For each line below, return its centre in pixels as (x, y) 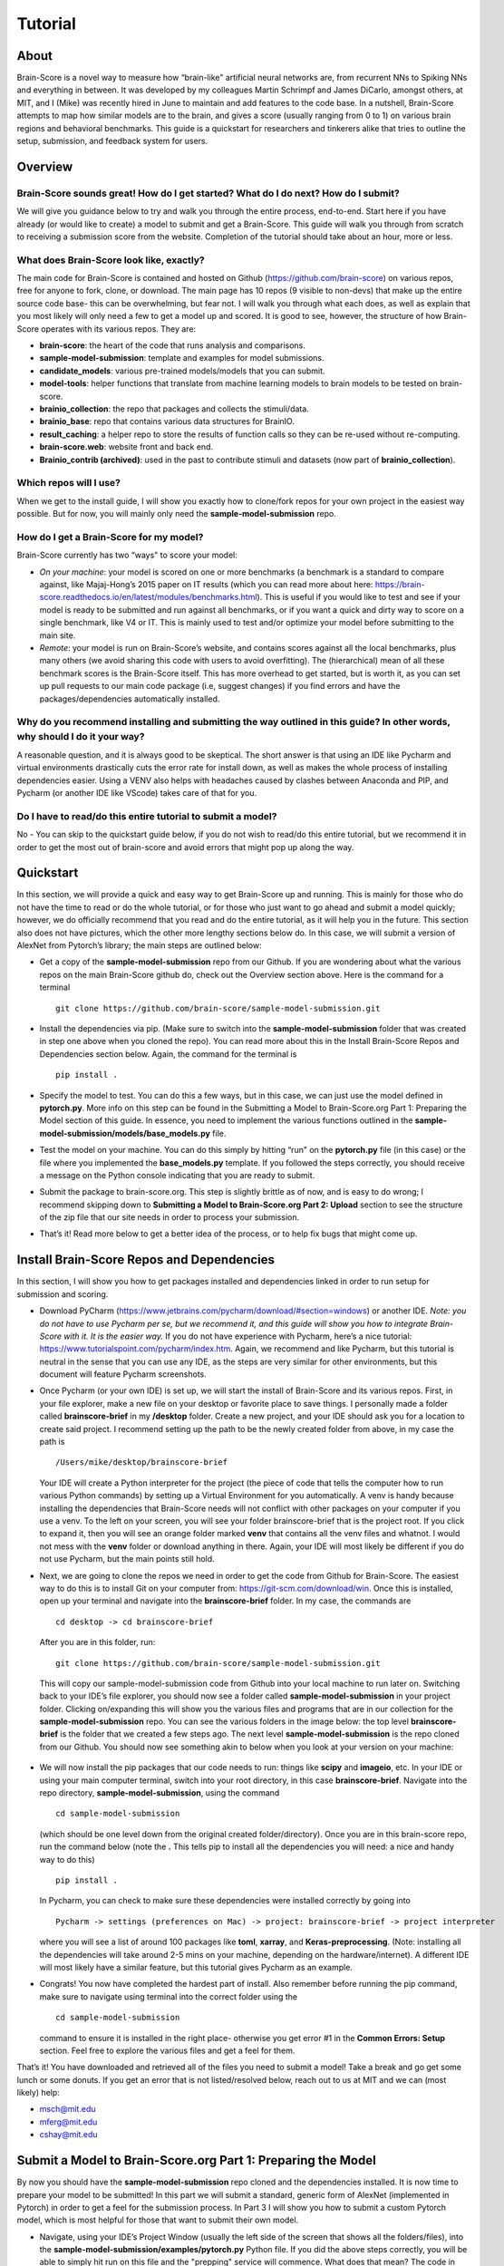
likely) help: (39, 2093)
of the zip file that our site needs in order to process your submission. (169, 1217)
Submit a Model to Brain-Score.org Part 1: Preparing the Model (196, 2160)
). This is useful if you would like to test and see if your (359, 597)
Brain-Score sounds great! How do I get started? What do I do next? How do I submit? (208, 193)
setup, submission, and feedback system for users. (112, 141)
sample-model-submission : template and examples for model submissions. (182, 358)
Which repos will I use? (69, 483)
